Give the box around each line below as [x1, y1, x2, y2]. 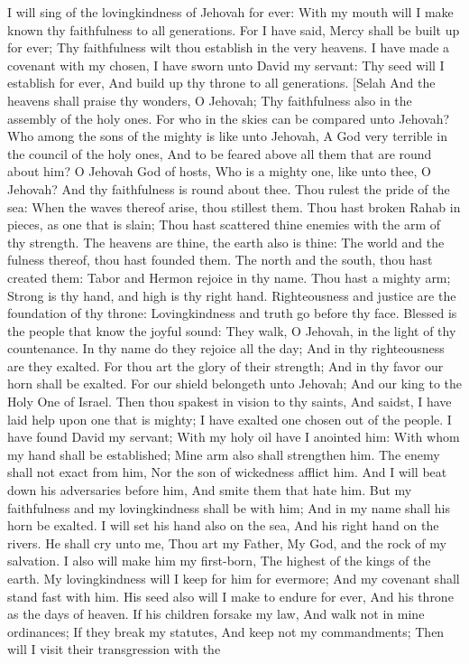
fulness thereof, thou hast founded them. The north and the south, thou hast [7, 250, 433, 269]
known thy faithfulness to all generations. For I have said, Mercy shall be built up [7, 20, 460, 39]
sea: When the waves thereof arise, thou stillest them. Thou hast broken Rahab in [7, 197, 461, 216]
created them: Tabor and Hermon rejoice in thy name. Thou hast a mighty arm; [7, 267, 451, 286]
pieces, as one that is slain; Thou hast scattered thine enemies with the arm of [7, 215, 441, 234]
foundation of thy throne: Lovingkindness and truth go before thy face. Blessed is [7, 304, 457, 323]
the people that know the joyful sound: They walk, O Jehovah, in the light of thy [7, 321, 456, 340]
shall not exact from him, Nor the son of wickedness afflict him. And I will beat [7, 463, 447, 482]
